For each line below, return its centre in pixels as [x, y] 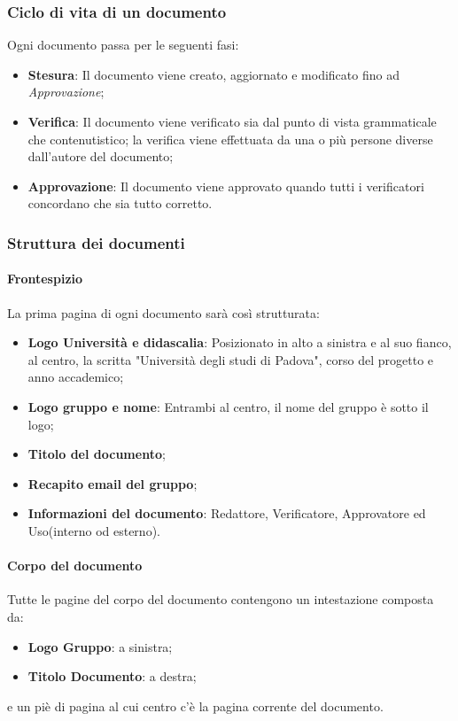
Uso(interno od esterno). [94, 530]
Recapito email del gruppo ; [113, 483]
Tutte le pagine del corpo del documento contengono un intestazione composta [221, 599]
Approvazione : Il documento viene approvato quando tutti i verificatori [226, 186]
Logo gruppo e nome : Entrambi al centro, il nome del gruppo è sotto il [228, 406]
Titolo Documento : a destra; [112, 676]
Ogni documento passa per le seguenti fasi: [123, 45]
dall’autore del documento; [101, 156]
